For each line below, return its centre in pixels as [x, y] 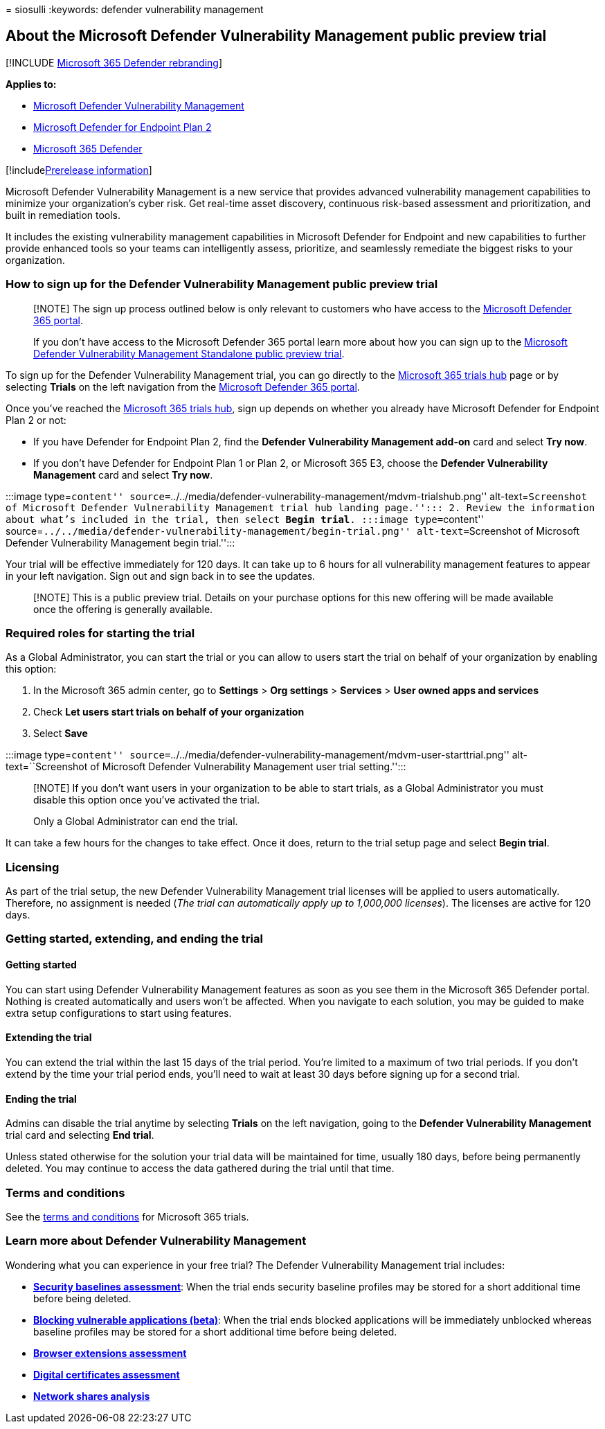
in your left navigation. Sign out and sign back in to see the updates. [161, 576]
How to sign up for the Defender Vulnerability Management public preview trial [222, 284]
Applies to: [31, 84]
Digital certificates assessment [107, 1374]
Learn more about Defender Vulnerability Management [156, 1241]
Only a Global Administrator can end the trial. [136, 822]
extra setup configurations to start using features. [119, 1013]
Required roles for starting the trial [100, 633]
